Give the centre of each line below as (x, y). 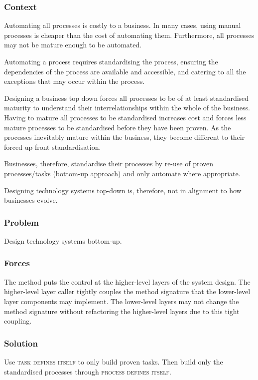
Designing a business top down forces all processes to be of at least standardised (127, 98)
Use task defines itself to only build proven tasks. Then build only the (114, 361)
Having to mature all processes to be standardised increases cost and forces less (125, 117)
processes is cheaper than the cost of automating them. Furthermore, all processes (129, 35)
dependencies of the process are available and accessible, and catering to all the (125, 71)
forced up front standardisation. (53, 147)
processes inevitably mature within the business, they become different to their (125, 137)
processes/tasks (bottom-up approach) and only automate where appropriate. (122, 173)
